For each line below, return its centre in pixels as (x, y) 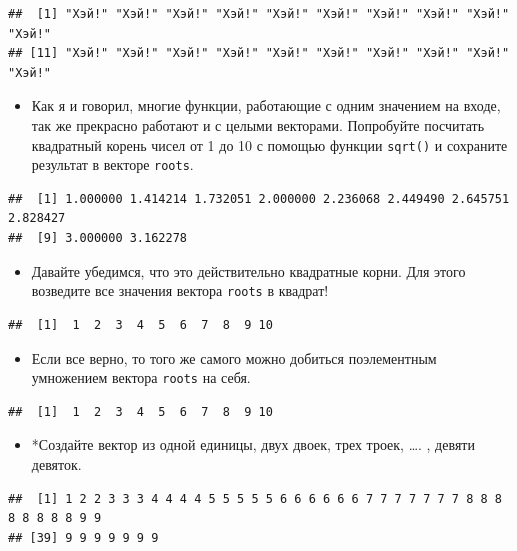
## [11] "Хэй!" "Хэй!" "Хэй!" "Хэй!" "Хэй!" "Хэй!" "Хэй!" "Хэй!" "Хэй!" (259, 53)
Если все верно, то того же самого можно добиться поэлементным (234, 357)
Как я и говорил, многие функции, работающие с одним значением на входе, (266, 105)
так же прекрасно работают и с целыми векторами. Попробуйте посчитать (258, 124)
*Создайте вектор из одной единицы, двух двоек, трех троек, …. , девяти (253, 444)
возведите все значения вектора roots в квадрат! (180, 290)
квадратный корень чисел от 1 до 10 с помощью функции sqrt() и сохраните (269, 144)
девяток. (56, 463)
